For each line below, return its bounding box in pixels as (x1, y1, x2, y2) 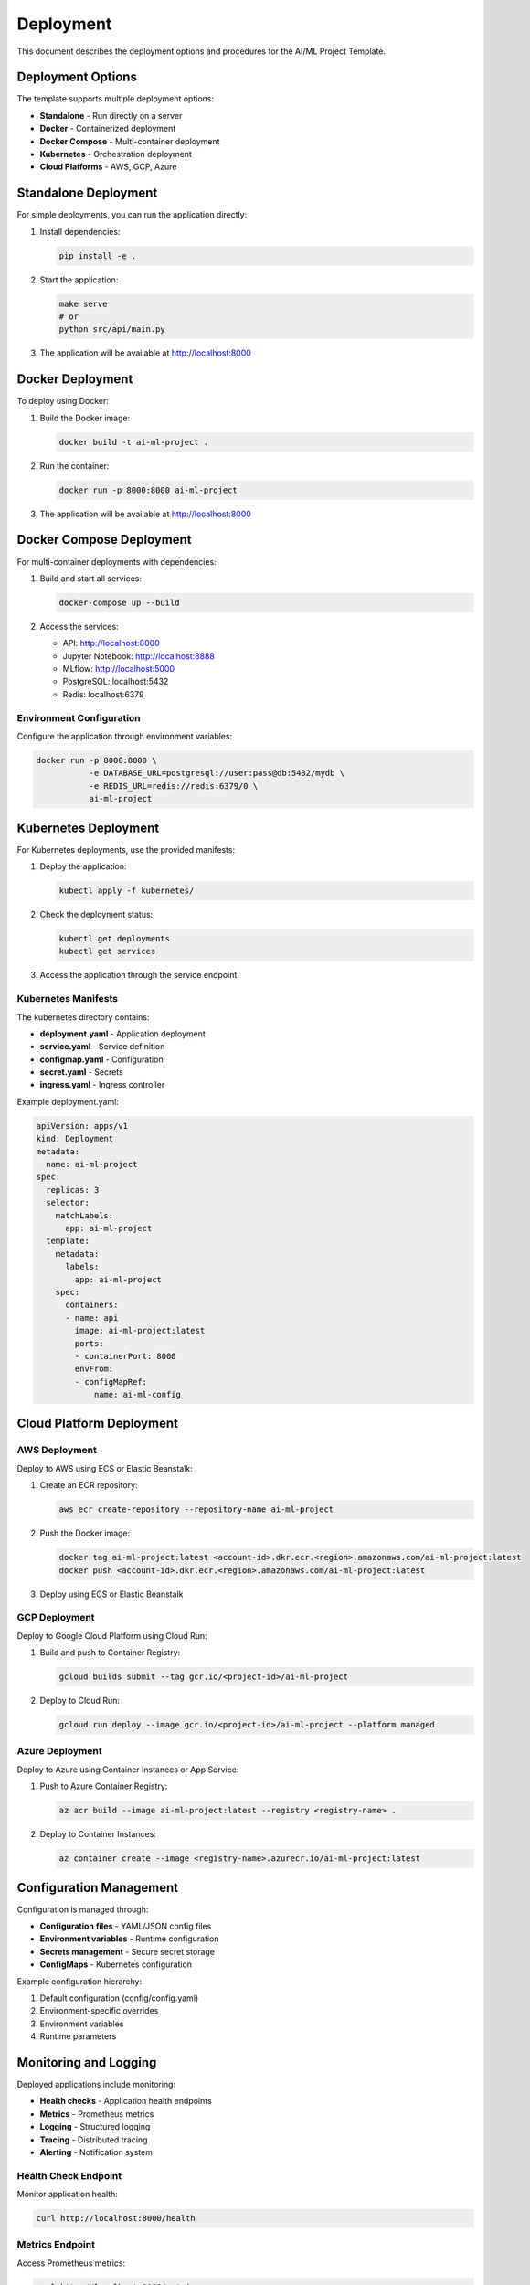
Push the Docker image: (39, 1527, 131, 1539)
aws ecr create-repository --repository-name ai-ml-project (58, 1504, 334, 1514)
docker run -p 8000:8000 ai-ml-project (58, 484, 238, 495)
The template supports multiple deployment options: (16, 93, 215, 104)
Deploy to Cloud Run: (39, 1695, 121, 1706)
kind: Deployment (36, 1133, 114, 1144)
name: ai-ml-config (93, 1389, 182, 1400)
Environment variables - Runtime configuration (39, 1933, 219, 1944)
